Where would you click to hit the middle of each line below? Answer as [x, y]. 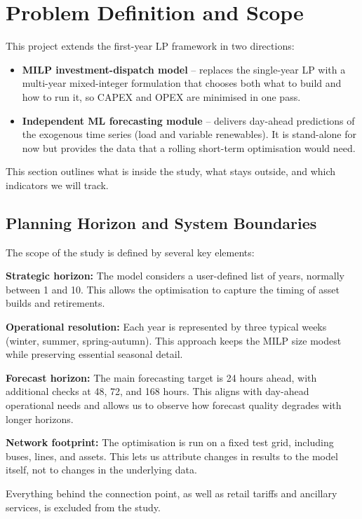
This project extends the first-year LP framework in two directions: [150, 46]
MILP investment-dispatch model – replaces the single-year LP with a [184, 69]
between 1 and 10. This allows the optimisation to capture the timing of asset [173, 289]
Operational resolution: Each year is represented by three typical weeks [166, 327]
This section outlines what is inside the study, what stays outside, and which [171, 171]
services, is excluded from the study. [83, 507]
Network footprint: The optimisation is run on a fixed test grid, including [170, 442]
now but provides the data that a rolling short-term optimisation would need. [189, 147]
